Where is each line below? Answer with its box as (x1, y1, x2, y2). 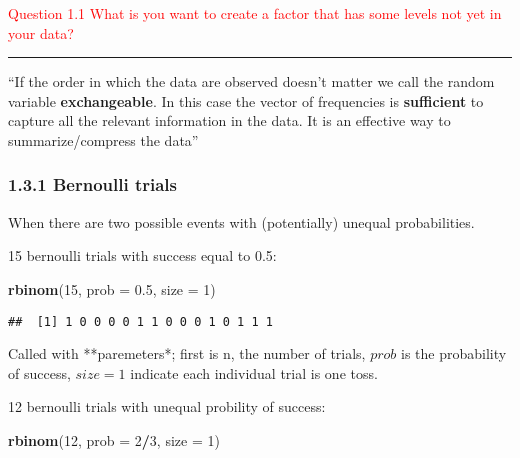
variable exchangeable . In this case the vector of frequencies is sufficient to (8, 90, 484, 111)
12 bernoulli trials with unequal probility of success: (8, 396, 326, 417)
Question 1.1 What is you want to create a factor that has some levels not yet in (8, 3, 502, 23)
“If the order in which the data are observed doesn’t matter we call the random (8, 71, 495, 92)
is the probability (401, 343, 507, 364)
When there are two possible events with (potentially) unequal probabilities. (8, 211, 475, 232)
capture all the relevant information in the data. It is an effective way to (8, 110, 451, 131)
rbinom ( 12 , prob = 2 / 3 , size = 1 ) (8, 430, 220, 450)
